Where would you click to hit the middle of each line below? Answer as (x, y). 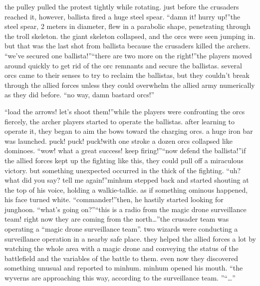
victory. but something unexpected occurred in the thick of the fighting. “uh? (123, 170)
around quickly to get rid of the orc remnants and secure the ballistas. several (123, 65)
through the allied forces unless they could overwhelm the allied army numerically (130, 85)
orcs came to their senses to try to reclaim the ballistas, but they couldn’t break (127, 75)
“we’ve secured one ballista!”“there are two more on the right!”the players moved (128, 55)
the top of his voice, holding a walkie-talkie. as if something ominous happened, (126, 189)
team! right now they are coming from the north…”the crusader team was (117, 219)
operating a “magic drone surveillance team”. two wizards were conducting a (121, 229)
